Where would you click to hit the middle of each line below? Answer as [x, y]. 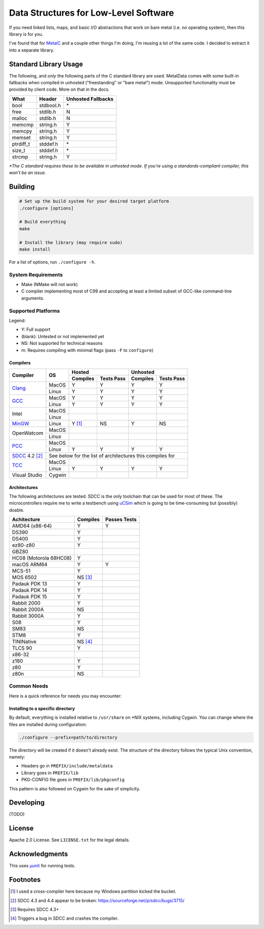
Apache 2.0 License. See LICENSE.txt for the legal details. [69, 840]
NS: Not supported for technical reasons [62, 343]
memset [22, 137]
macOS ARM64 [30, 564]
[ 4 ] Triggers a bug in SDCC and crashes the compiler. [65, 918]
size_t [19, 150]
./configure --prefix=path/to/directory [68, 737]
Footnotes [25, 880]
